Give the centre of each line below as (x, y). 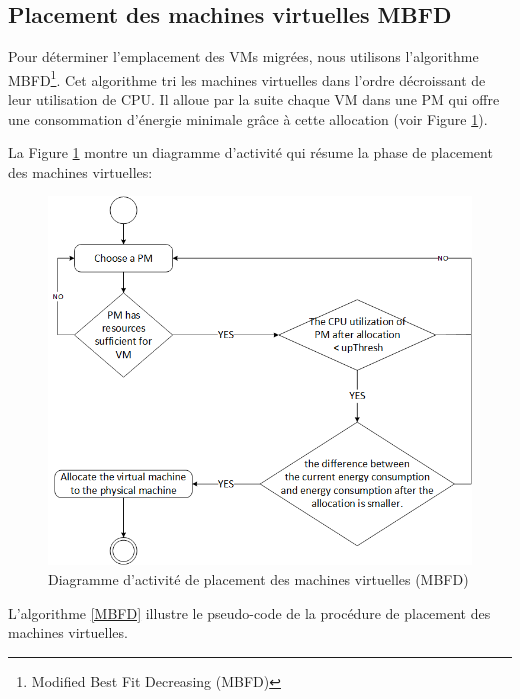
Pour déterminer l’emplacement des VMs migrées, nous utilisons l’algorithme (243, 56)
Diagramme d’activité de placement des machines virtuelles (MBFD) (258, 578)
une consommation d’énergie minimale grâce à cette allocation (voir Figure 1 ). (248, 118)
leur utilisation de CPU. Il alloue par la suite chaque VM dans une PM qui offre (254, 99)
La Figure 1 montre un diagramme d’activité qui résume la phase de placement (250, 152)
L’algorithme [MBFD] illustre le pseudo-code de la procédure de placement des (249, 612)
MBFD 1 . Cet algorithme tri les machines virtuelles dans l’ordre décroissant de (247, 78)
